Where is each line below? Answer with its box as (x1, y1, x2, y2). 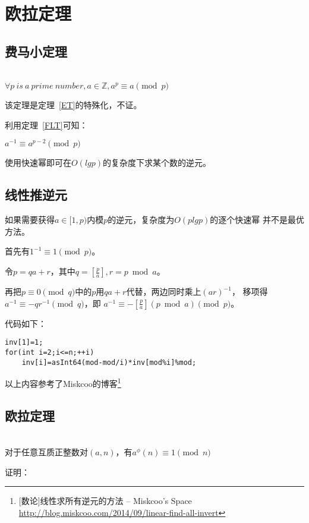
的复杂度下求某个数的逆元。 (103, 156, 212, 169)
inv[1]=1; (5, 338, 43, 347)
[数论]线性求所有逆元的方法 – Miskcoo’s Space (18, 494, 192, 507)
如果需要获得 (5, 213, 55, 226)
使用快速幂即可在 (5, 156, 71, 169)
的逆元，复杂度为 (108, 213, 175, 226)
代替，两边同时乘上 (126, 285, 201, 298)
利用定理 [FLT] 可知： (5, 118, 88, 131)
